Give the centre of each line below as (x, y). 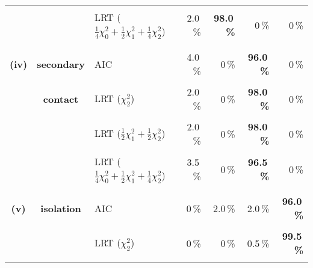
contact (61, 99)
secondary (61, 64)
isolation (61, 208)
